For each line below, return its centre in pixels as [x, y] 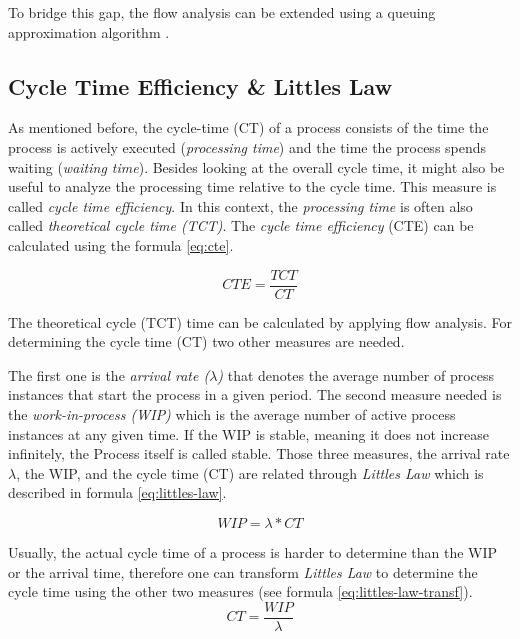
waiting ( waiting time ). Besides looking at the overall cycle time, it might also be [256, 166]
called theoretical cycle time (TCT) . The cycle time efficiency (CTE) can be [241, 225]
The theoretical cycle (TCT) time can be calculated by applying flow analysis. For [260, 321]
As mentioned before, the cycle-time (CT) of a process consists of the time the [248, 127]
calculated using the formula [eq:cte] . [121, 244]
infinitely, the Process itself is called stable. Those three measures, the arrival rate [259, 453]
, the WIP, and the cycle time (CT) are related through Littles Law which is [250, 472]
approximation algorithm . [89, 31]
